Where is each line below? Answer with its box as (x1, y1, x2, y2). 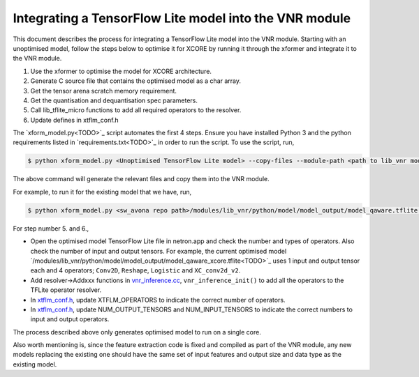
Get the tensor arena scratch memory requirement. (30, 86, 177, 95)
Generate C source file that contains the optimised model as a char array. (30, 77, 241, 85)
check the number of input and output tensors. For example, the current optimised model (30, 247, 287, 255)
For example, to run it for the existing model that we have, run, (13, 187, 192, 196)
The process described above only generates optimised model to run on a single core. (13, 328, 261, 336)
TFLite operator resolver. (30, 286, 102, 294)
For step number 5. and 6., (13, 224, 89, 233)
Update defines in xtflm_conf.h (30, 116, 119, 124)
